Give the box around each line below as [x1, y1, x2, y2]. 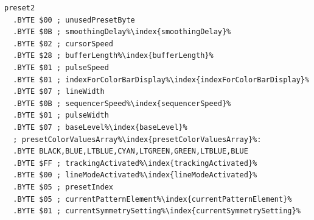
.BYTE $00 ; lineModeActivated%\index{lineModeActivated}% [13, 171, 257, 180]
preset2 [4, 4, 35, 12]
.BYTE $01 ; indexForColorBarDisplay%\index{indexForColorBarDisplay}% [13, 75, 310, 84]
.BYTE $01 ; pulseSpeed [13, 63, 109, 72]
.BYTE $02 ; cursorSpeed [13, 39, 113, 48]
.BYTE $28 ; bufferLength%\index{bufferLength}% [13, 51, 214, 60]
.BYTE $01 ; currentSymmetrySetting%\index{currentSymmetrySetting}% [13, 207, 301, 216]
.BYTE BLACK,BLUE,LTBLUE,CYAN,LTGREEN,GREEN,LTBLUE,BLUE [13, 147, 248, 156]
